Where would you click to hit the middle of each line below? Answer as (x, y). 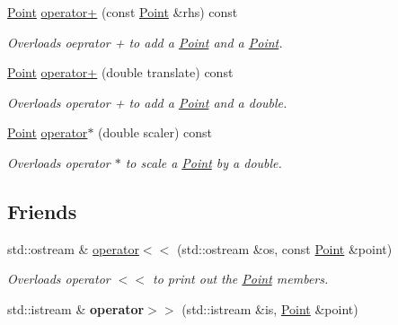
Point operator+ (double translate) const (120, 72)
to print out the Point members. (241, 279)
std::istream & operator (76, 308)
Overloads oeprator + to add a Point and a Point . (145, 42)
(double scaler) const (155, 132)
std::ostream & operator (73, 248)
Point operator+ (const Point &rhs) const (123, 12)
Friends (42, 211)
